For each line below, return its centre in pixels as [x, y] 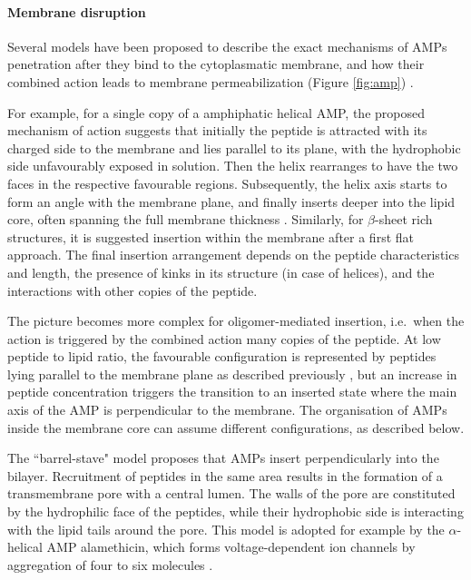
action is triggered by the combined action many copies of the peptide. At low [224, 338]
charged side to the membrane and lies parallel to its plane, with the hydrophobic [234, 147]
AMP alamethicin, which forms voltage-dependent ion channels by [231, 547]
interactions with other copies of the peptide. [132, 290]
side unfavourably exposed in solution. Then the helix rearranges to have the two [233, 166]
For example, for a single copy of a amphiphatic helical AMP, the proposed [216, 112]
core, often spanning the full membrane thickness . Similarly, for [186, 219]
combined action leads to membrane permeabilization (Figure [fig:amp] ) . [211, 81]
